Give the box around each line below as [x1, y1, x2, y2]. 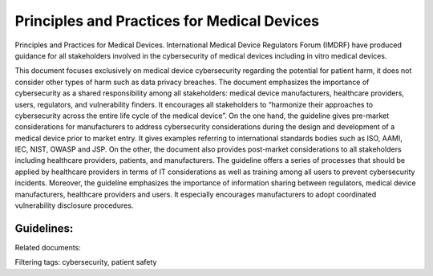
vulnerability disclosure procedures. [14, 201, 134, 210]
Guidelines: [14, 221, 74, 235]
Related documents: [14, 242, 82, 252]
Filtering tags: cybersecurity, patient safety [14, 258, 157, 267]
